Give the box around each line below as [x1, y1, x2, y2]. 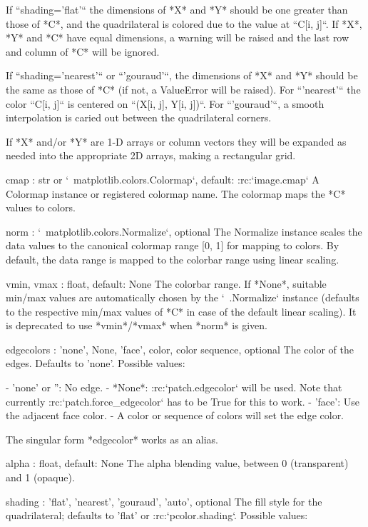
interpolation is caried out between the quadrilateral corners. [6, 110, 272, 125]
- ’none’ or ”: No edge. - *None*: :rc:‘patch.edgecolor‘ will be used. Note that [6, 380, 342, 395]
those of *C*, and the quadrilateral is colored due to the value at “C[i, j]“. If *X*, [6, 16, 362, 31]
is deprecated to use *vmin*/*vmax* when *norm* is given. [6, 318, 268, 333]
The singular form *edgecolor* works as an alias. [6, 431, 218, 446]
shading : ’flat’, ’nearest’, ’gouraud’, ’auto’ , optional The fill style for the [6, 493, 322, 508]
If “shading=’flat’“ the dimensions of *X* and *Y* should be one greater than [6, 2, 348, 16]
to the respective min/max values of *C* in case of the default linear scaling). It [6, 303, 357, 318]
